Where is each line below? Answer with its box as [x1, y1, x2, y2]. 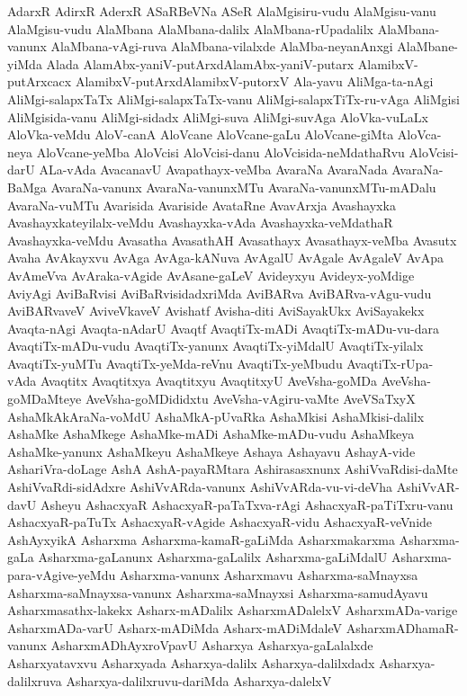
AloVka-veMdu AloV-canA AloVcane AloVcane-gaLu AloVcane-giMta [7, 125, 394, 144]
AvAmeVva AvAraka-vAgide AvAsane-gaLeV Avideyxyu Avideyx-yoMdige [7, 265, 415, 284]
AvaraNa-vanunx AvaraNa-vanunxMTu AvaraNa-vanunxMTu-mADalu [50, 177, 436, 196]
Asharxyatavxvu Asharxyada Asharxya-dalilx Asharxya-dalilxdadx [7, 653, 375, 672]
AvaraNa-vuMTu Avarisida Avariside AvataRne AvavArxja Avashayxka [7, 195, 396, 214]
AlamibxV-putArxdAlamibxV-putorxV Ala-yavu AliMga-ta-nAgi [75, 72, 434, 91]
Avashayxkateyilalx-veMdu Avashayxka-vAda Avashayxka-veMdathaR [7, 213, 393, 232]
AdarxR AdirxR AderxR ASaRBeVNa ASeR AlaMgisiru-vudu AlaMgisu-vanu [7, 2, 436, 20]
